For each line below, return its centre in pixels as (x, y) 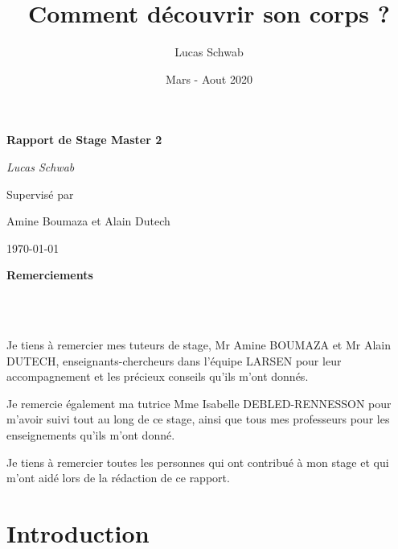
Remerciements (50, 275)
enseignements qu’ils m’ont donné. (91, 435)
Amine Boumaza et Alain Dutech (88, 221)
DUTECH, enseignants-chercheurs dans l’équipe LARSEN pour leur (174, 360)
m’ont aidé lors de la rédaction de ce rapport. (118, 478)
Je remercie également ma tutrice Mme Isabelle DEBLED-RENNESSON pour (199, 403)
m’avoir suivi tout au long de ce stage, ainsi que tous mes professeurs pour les (198, 419)
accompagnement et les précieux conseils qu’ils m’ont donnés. (158, 376)
